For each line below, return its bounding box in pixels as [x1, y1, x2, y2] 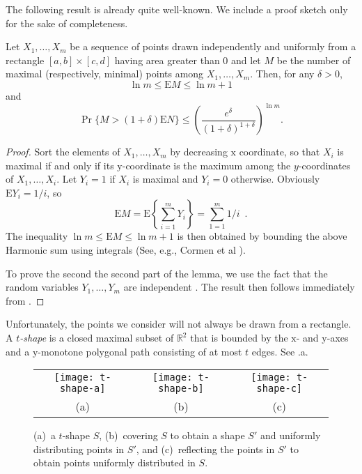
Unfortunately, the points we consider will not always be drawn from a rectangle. [6, 316, 352, 331]
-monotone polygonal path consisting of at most [38, 344, 242, 358]
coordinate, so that [239, 144, 320, 159]
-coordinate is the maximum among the [122, 158, 291, 172]
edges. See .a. [251, 344, 308, 358]
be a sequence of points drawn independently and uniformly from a [70, 39, 356, 54]
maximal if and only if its [6, 158, 114, 172]
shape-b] [158, 383, 204, 395]
